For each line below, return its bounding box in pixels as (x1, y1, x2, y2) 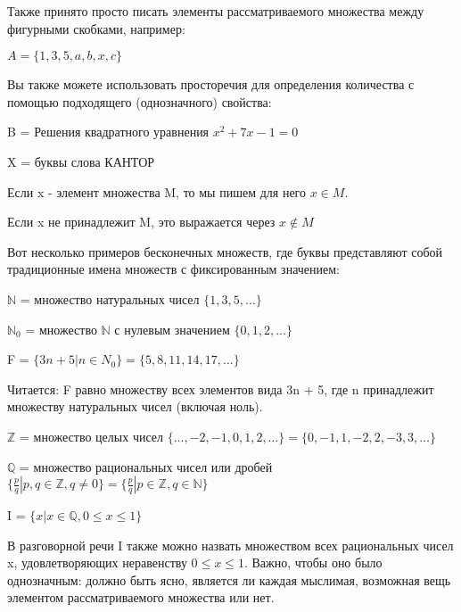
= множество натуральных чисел (20, 289, 200, 308)
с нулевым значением (114, 319, 230, 338)
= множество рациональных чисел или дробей (20, 457, 273, 476)
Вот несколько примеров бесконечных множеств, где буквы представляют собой (7, 242, 443, 261)
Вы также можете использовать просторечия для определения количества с (7, 75, 415, 94)
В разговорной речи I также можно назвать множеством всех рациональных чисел (7, 535, 454, 554)
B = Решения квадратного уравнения (7, 122, 210, 141)
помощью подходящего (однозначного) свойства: (7, 92, 272, 111)
